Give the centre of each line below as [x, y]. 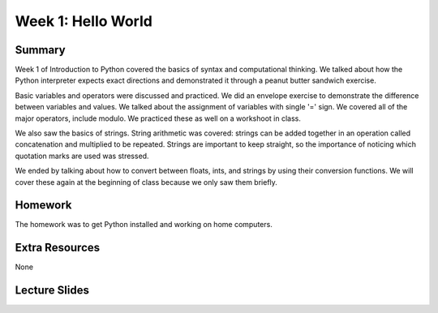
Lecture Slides [52, 291]
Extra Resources [58, 248]
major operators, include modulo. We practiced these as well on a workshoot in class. [158, 118]
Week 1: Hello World [84, 21]
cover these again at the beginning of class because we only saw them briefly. [146, 182]
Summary [40, 50]
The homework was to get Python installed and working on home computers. [144, 225]
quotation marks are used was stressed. [82, 156]
